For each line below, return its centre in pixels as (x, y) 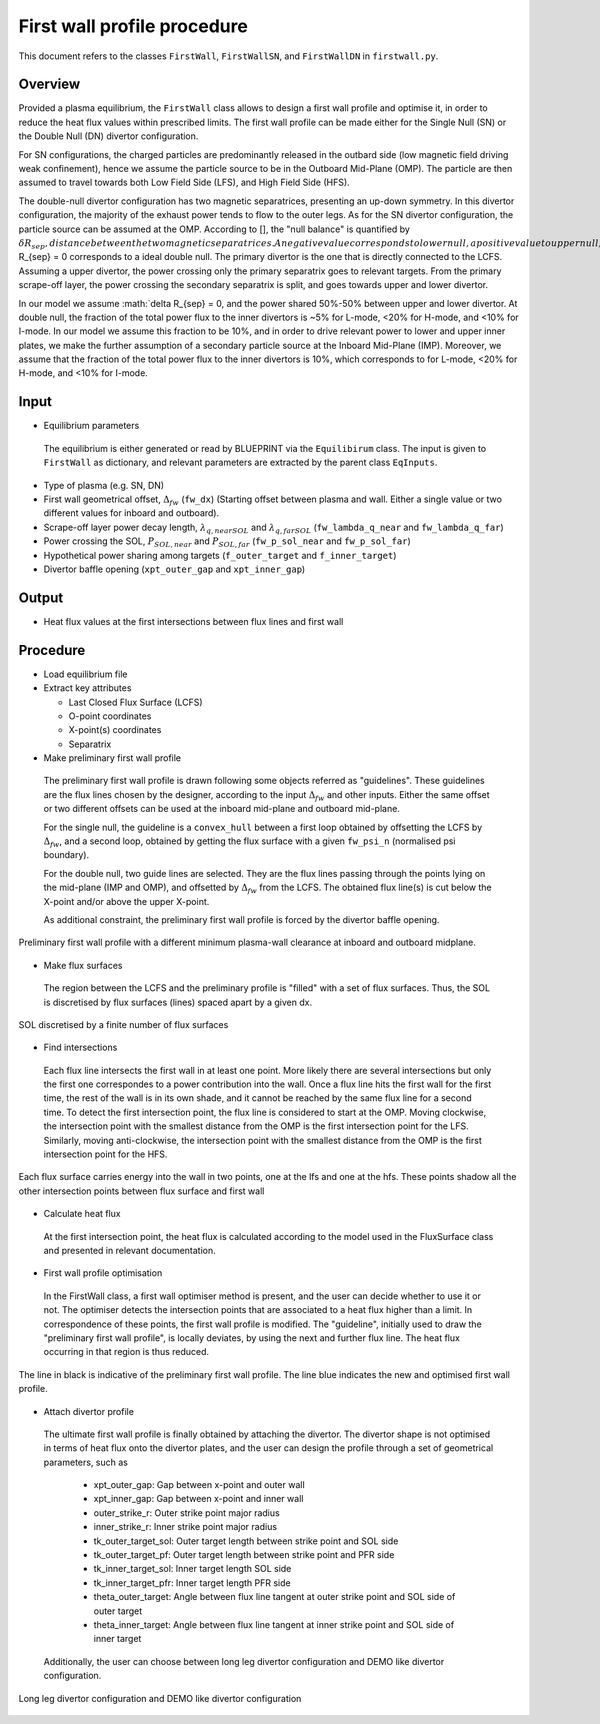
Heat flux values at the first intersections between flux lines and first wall (193, 621)
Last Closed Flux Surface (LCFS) (136, 702)
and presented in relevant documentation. (130, 1250)
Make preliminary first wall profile (112, 758)
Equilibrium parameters (91, 426)
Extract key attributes (87, 688)
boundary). (66, 855)
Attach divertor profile (89, 1411)
